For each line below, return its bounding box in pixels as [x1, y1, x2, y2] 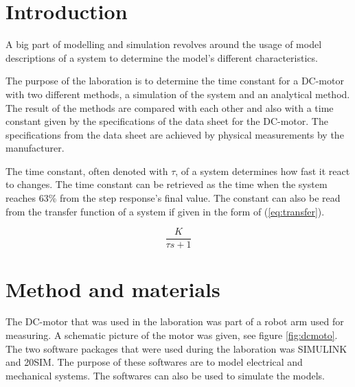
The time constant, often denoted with [5, 163, 168, 178]
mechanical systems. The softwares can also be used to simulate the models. [5, 368, 325, 382]
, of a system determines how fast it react [175, 163, 350, 178]
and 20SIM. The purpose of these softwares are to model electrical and [5, 355, 303, 369]
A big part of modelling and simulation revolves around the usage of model [5, 37, 322, 51]
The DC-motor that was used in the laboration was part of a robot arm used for [5, 314, 344, 329]
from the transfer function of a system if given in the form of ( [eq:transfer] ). [5, 204, 325, 218]
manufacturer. [5, 141, 65, 155]
